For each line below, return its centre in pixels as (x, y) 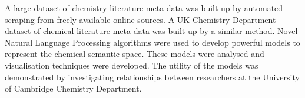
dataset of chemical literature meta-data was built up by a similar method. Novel (151, 31)
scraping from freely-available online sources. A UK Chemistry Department (140, 19)
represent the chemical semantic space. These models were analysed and (135, 54)
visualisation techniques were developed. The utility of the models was (132, 65)
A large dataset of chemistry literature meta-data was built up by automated (144, 8)
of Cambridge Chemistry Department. (73, 88)
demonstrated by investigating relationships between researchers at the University (152, 77)
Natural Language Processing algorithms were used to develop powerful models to (152, 42)
